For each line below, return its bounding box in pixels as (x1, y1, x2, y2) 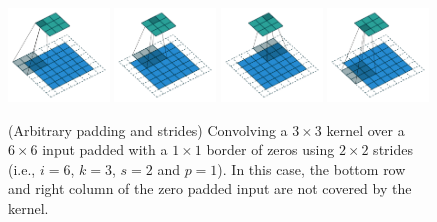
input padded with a (42, 139, 168, 160)
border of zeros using (206, 139, 335, 160)
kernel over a (326, 119, 405, 140)
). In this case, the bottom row (217, 158, 406, 179)
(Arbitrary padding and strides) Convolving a (8, 119, 288, 140)
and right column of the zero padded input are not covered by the (8, 178, 412, 199)
